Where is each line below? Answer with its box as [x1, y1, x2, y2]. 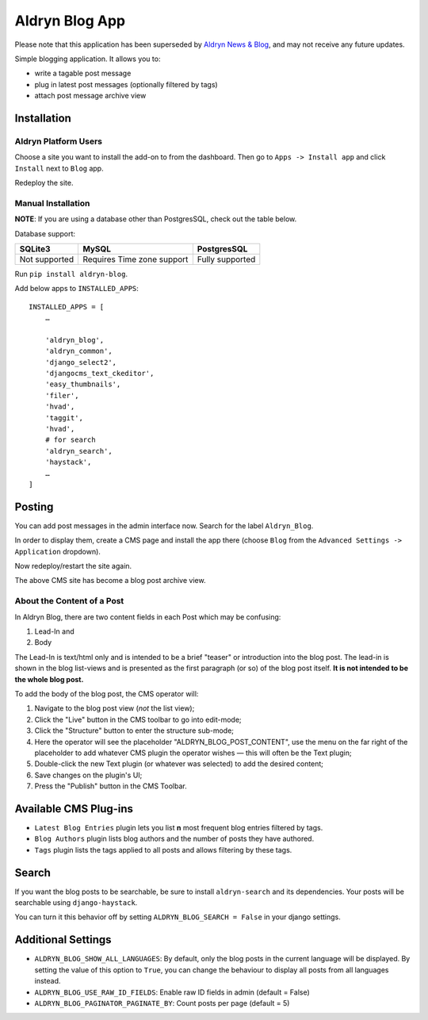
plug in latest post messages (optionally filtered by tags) [34, 79, 218, 89]
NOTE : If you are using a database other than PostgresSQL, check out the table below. [14, 214, 297, 224]
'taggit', [44, 413, 83, 422]
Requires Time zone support [82, 254, 189, 265]
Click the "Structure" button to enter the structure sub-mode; [34, 726, 234, 735]
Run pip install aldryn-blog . [14, 269, 128, 278]
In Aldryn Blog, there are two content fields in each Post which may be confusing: [14, 612, 281, 622]
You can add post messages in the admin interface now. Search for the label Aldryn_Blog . [14, 520, 314, 531]
